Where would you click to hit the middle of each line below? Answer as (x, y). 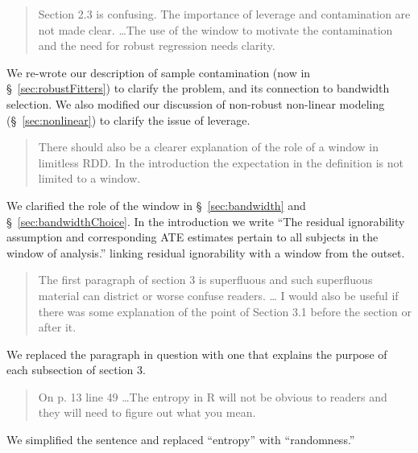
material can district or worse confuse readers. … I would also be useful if (218, 295)
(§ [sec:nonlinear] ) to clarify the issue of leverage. (128, 119)
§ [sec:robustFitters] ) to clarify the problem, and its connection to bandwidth (198, 88)
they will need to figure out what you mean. (147, 412)
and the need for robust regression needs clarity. (157, 45)
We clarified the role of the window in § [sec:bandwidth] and (156, 205)
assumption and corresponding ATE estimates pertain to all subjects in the (192, 237)
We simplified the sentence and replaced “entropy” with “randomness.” (181, 440)
